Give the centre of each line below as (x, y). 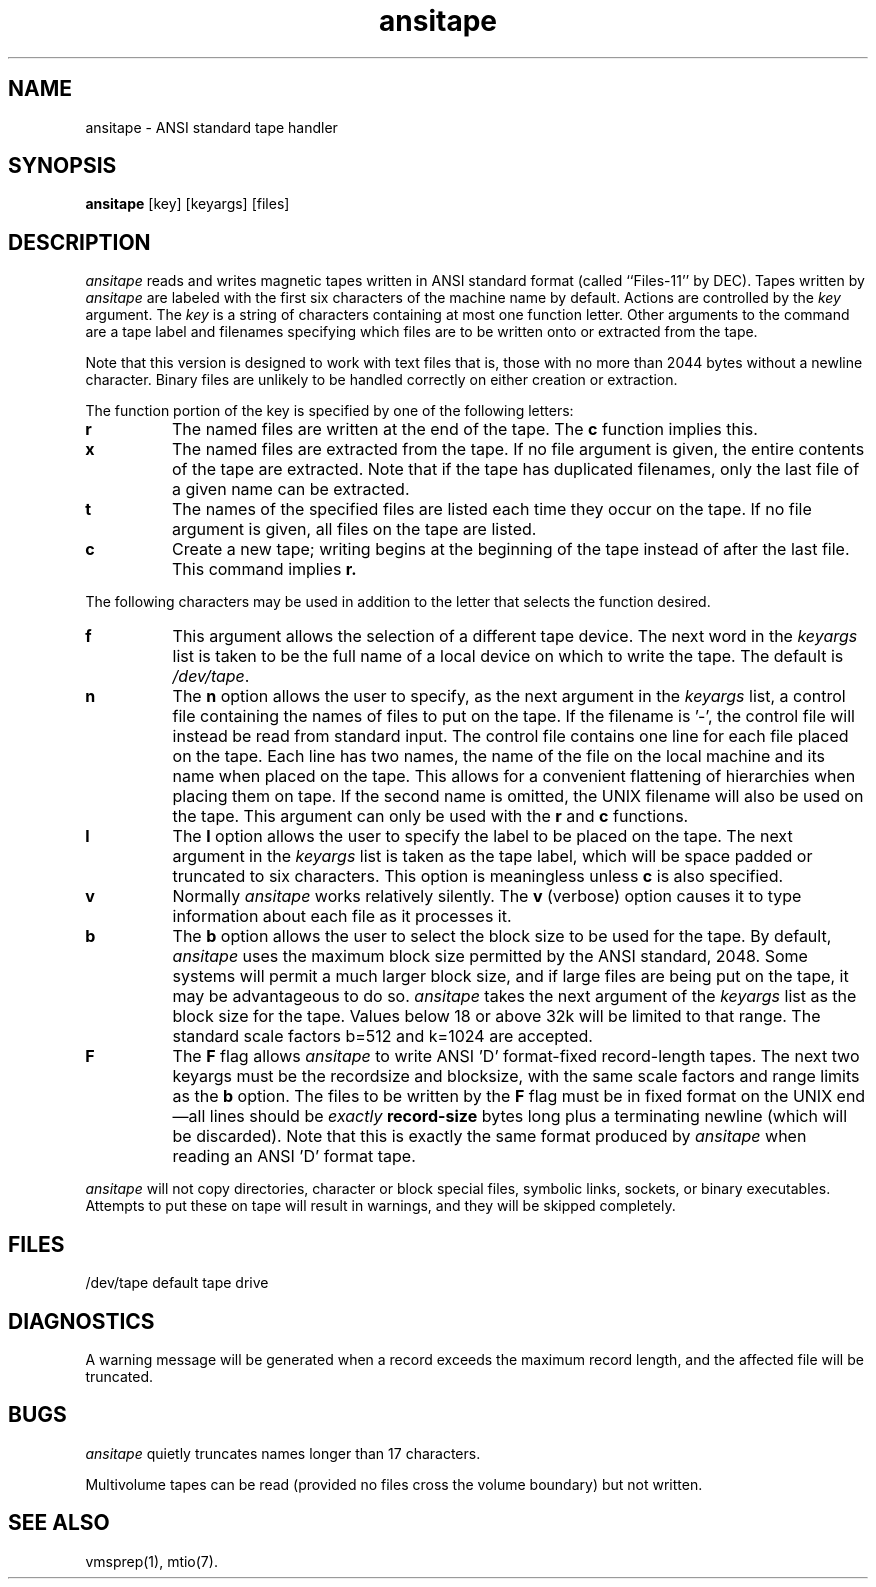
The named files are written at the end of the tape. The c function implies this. (465, 429)
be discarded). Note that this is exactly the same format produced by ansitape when (489, 1136)
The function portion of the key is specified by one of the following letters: (329, 411)
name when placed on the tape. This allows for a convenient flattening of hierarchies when (514, 776)
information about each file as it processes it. (342, 916)
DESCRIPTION (79, 242)
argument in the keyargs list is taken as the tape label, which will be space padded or (492, 856)
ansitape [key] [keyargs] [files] (187, 204)
